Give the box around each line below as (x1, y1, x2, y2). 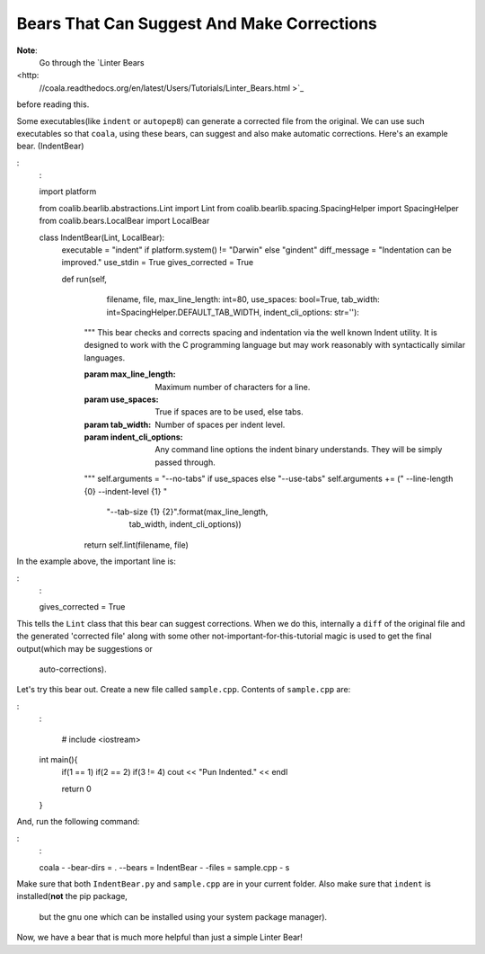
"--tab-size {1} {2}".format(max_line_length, (106, 506, 269, 517)
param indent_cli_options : (84, 432, 183, 442)
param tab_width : (84, 419, 152, 430)
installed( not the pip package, (16, 891, 128, 902)
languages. (84, 352, 126, 363)
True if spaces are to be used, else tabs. (154, 406, 304, 417)
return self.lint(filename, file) (84, 539, 189, 550)
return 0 (61, 783, 92, 794)
